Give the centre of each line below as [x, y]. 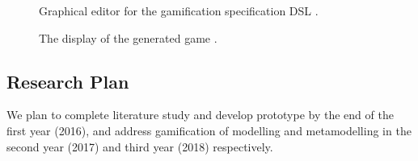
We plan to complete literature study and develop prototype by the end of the [200, 115]
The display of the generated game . [128, 37]
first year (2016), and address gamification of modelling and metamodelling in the [209, 130]
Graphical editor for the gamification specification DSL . [179, 10]
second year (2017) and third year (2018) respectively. [140, 146]
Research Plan [68, 81]
